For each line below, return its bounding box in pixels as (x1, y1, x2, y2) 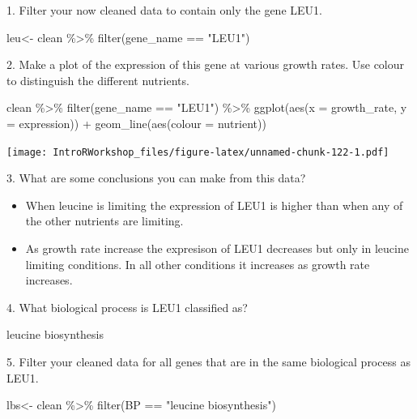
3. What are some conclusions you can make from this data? (6, 169, 306, 186)
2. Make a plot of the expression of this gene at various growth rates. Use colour (6, 56, 405, 73)
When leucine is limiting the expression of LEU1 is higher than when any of (25, 196, 403, 213)
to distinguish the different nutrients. (6, 71, 189, 88)
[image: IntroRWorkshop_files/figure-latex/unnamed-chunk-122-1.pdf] (6, 146, 389, 158)
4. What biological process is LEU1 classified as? (6, 298, 248, 315)
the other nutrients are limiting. (25, 212, 184, 229)
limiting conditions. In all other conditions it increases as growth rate (25, 255, 370, 272)
